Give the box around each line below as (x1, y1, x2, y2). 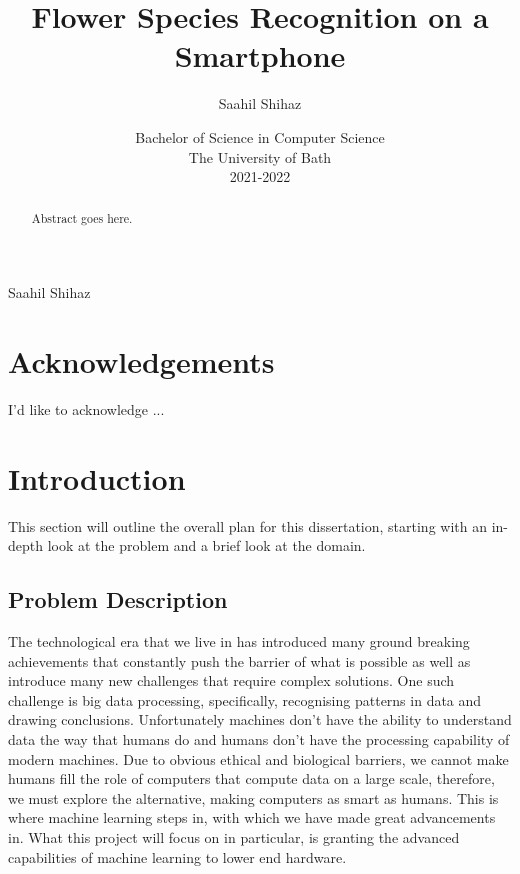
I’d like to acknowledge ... (8, 398, 165, 419)
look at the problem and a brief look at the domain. (47, 535, 366, 556)
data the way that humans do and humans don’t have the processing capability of (8, 728, 510, 749)
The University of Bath (188, 146, 332, 167)
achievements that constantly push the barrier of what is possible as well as (8, 650, 471, 671)
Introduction (8, 457, 186, 498)
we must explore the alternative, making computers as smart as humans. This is (8, 787, 499, 808)
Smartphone (174, 35, 346, 76)
